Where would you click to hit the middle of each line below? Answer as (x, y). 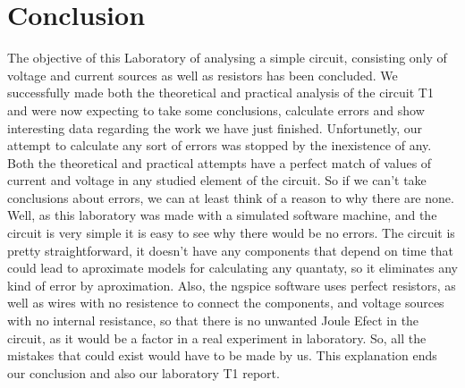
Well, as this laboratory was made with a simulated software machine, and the (222, 215)
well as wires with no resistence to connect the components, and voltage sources (226, 303)
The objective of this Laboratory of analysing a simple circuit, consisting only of (227, 58)
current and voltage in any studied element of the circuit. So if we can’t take (217, 180)
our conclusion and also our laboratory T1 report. (144, 372)
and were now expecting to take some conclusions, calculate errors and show (216, 110)
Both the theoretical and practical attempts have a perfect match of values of (220, 162)
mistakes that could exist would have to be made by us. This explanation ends (222, 355)
